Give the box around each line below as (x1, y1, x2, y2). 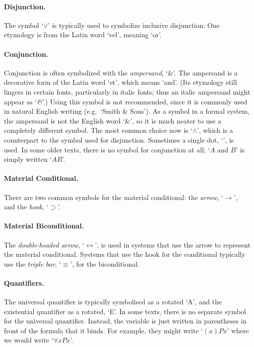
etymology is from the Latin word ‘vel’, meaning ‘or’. (4, 29, 162, 40)
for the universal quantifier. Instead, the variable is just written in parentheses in (4, 316, 247, 326)
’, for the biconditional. (70, 258, 139, 269)
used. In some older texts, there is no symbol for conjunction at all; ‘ (4, 144, 210, 154)
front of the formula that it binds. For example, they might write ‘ (4, 325, 203, 335)
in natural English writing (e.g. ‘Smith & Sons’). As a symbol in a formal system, (4, 106, 250, 116)
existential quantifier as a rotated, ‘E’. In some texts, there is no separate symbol (4, 306, 246, 316)
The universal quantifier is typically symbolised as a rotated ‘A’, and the (4, 297, 222, 307)
